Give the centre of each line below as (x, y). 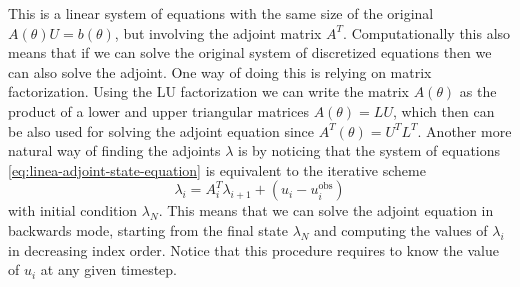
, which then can (443, 110)
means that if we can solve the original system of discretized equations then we (250, 52)
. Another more (464, 130)
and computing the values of (401, 229)
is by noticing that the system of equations (369, 150)
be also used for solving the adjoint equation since (161, 130)
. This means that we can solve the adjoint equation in (326, 210)
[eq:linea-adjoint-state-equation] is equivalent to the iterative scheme (217, 169)
